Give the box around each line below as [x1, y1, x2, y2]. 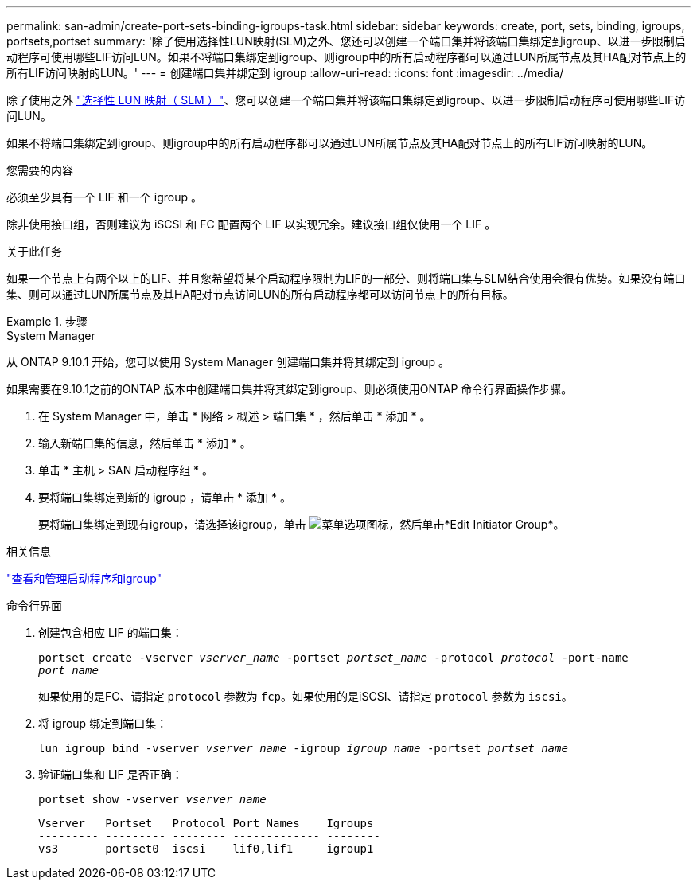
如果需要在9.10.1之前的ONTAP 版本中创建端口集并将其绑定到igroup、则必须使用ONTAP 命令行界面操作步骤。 [6, 382, 573, 396]
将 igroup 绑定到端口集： [38, 716, 168, 730]
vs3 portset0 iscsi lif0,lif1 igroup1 [38, 842, 374, 855]
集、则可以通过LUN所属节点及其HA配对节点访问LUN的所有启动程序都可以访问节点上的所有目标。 [6, 287, 514, 301]
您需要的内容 [6, 163, 73, 177]
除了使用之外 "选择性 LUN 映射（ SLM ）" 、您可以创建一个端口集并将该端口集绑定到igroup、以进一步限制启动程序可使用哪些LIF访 [6, 93, 686, 107]
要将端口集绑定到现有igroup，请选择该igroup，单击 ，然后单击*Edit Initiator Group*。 [38, 517, 565, 531]
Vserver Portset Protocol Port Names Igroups [38, 817, 374, 829]
